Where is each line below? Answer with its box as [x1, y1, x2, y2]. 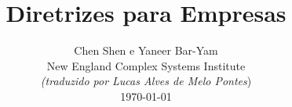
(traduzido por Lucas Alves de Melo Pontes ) [40, 73, 252, 89]
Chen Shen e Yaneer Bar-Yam [74, 42, 218, 59]
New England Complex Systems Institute [46, 57, 246, 73]
